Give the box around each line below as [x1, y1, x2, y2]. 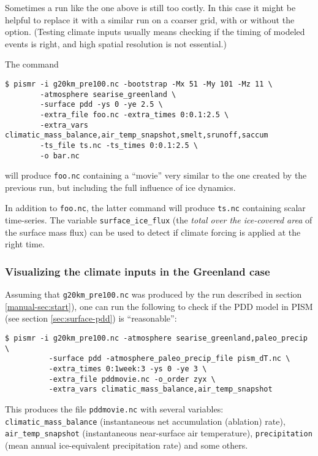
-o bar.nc [40, 151, 80, 160]
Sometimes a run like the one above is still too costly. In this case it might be [5, 1, 296, 14]
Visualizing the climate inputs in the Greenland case [5, 263, 270, 279]
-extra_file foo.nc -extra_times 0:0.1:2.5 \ [40, 110, 229, 119]
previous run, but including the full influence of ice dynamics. [5, 180, 236, 193]
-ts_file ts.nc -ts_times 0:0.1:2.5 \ [40, 141, 198, 150]
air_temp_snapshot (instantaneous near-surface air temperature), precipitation [5, 427, 312, 439]
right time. [5, 238, 45, 250]
